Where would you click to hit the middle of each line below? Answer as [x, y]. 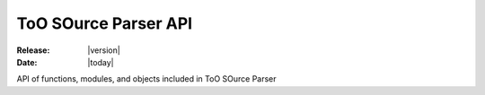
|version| [104, 50]
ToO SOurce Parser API [105, 23]
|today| [101, 62]
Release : [33, 50]
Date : [27, 62]
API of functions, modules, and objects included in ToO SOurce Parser [147, 79]
